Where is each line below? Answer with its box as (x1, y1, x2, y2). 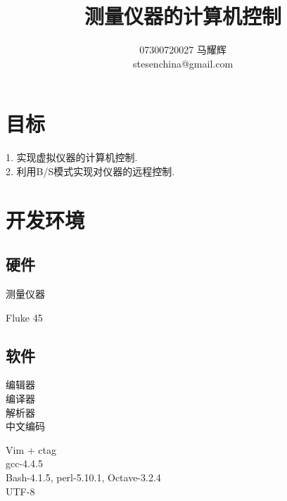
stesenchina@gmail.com (132, 56, 234, 70)
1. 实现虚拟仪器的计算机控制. (6, 150, 138, 165)
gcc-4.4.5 (6, 456, 43, 471)
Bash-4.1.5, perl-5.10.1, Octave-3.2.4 (6, 469, 161, 484)
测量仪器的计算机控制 (84, 1, 281, 30)
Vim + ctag (6, 442, 56, 457)
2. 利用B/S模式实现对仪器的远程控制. (6, 163, 175, 178)
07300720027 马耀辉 (139, 42, 227, 57)
